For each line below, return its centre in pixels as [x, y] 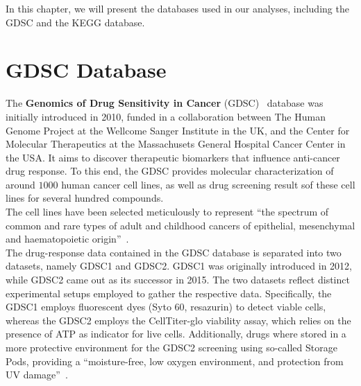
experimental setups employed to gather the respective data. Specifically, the [169, 293]
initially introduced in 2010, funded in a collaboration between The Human [166, 116]
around [20, 184]
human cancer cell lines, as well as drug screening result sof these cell [208, 184]
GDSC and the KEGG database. [75, 22]
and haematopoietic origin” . [67, 239]
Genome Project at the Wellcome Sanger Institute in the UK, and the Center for [178, 130]
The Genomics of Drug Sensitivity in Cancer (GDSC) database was [165, 103]
